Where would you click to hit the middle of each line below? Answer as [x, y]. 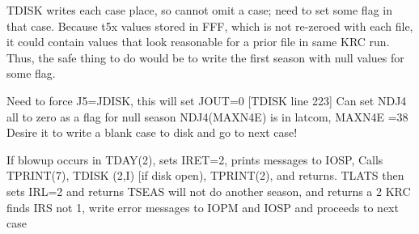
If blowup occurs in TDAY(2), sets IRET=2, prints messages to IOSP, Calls [195, 159]
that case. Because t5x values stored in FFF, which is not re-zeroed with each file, [210, 26]
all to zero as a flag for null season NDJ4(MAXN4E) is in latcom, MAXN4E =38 [207, 116]
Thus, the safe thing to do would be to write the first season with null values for [205, 57]
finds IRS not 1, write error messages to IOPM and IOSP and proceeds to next [203, 207]
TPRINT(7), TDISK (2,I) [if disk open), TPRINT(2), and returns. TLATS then [205, 175]
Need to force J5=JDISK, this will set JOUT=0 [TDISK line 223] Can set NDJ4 [207, 100]
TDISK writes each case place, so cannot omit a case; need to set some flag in [199, 10]
